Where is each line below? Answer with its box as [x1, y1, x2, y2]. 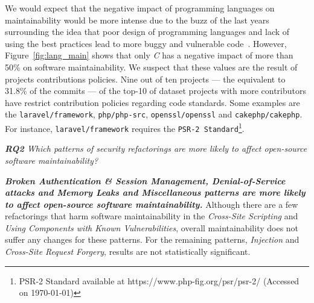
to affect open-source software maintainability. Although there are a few [5, 198, 298, 210]
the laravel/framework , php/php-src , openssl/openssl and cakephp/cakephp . [5, 108, 303, 120]
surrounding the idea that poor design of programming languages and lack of [5, 25, 290, 38]
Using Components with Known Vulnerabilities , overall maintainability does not [5, 221, 299, 234]
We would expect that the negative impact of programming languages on [5, 2, 275, 14]
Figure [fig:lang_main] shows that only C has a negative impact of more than [5, 49, 293, 61]
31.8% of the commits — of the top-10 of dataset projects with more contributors [5, 84, 306, 97]
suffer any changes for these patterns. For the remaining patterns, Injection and [5, 233, 300, 246]
